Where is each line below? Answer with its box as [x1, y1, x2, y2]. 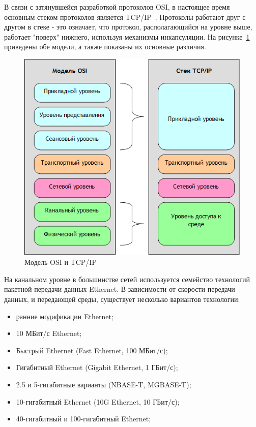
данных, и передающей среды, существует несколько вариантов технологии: [4, 294, 240, 304]
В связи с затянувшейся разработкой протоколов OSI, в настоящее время [4, 2, 230, 12]
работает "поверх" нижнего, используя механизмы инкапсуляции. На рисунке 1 [4, 31, 250, 42]
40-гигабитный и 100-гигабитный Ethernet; [16, 413, 151, 424]
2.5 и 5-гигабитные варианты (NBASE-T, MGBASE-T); [16, 379, 191, 390]
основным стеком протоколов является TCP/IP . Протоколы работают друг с [4, 11, 246, 22]
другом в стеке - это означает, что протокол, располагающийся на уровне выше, [4, 21, 252, 32]
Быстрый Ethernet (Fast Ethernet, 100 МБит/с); [16, 345, 168, 355]
